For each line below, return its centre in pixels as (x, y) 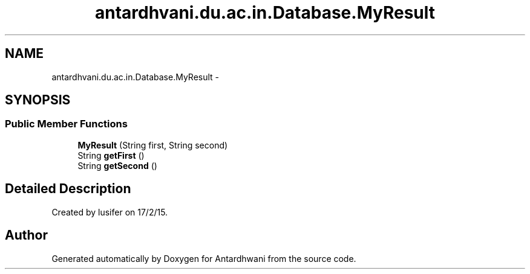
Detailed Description (68, 189)
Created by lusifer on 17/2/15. (110, 212)
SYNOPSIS (38, 100)
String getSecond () (117, 165)
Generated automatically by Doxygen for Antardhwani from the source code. (204, 258)
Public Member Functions (66, 124)
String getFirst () (111, 155)
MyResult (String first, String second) (153, 145)
